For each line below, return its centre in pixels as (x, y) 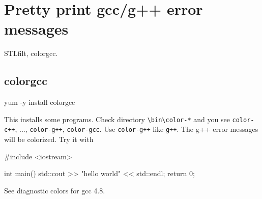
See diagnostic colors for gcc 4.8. (55, 190)
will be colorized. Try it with (49, 139)
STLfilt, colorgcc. (31, 53)
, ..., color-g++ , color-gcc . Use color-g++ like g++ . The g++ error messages (137, 129)
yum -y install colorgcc (40, 102)
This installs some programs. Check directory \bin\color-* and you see (117, 119)
